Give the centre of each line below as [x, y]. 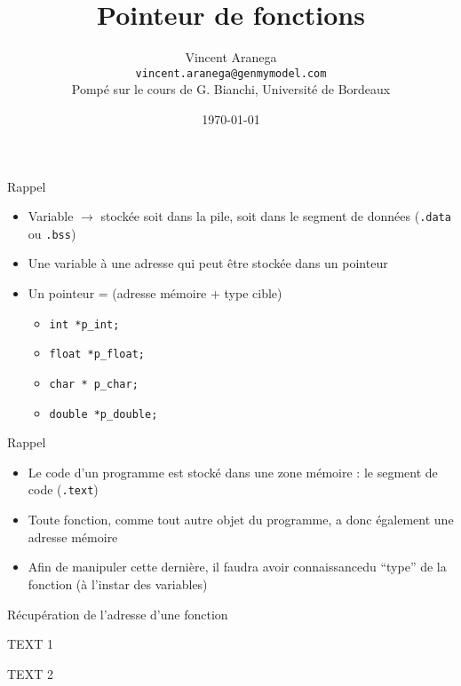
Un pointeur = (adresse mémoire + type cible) [155, 293]
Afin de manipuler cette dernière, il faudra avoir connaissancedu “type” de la [237, 567]
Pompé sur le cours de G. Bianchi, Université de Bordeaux [231, 89]
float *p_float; [97, 355]
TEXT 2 [30, 673]
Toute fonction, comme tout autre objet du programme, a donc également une [241, 520]
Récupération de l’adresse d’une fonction [118, 614]
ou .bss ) [52, 233]
